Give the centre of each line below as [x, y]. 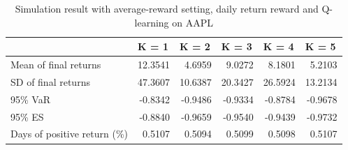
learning [152, 22]
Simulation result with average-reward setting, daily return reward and [167, 8]
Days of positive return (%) [70, 134]
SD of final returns [50, 81]
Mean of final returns [56, 65]
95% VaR [30, 99]
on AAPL [193, 22]
